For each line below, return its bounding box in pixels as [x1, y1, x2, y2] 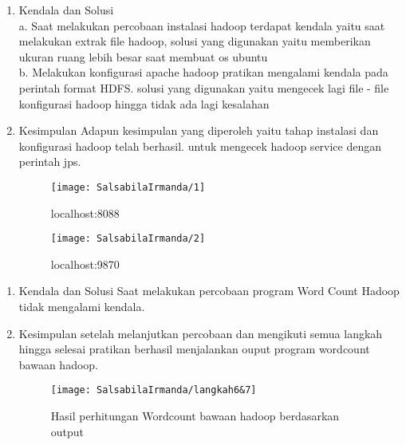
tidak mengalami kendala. [18, 298, 145, 315]
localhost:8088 [50, 204, 120, 221]
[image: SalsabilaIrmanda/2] [50, 233, 206, 245]
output [50, 423, 85, 439]
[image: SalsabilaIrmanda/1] [50, 181, 206, 193]
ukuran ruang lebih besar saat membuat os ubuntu [18, 48, 268, 65]
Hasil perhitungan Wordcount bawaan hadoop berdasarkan [50, 408, 340, 424]
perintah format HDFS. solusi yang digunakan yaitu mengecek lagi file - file [18, 79, 389, 96]
